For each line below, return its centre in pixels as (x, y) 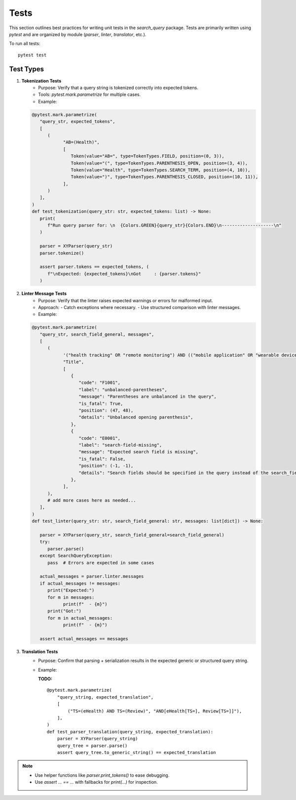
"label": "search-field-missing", (120, 445)
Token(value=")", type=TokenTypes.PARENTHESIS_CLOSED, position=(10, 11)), (165, 177)
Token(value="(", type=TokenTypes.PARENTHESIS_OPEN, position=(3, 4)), (159, 163)
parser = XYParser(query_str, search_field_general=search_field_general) (132, 535)
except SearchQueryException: (76, 556)
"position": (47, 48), (106, 410)
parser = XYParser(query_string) (97, 739)
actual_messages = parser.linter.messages (92, 577)
